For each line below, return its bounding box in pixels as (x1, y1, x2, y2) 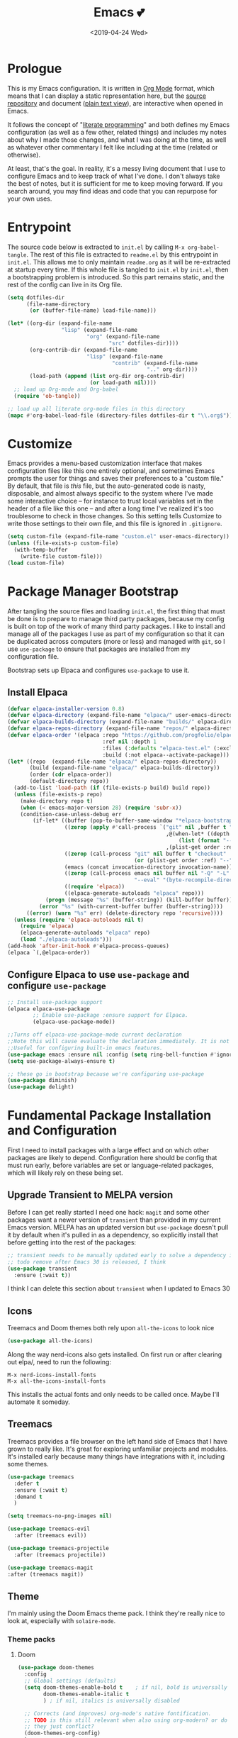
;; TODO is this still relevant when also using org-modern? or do (24, 1717, 228, 1724)
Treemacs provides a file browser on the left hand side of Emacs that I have (7, 1437, 228, 1445)
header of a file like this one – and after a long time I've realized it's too (7, 504, 214, 513)
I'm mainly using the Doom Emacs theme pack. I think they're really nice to (7, 1609, 225, 1617)
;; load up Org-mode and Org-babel (13, 386, 119, 393)
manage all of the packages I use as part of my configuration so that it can (7, 629, 225, 638)
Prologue (7, 60, 62, 77)
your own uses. (7, 194, 52, 203)
